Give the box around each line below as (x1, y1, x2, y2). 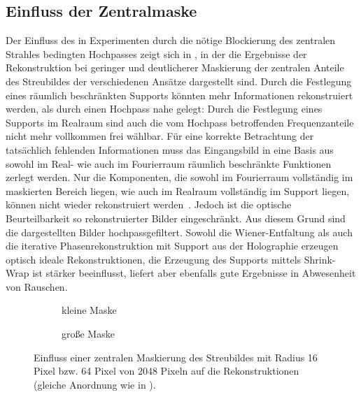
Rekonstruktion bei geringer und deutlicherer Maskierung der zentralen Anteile (6, 60, 344, 75)
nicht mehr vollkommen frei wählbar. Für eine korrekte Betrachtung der (6, 129, 314, 143)
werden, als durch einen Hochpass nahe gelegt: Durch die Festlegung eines (6, 101, 323, 116)
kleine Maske (62, 303, 117, 317)
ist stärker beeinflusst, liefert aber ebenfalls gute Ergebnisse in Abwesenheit (32, 266, 356, 280)
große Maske (62, 326, 115, 341)
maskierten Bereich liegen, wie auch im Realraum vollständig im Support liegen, (6, 183, 350, 198)
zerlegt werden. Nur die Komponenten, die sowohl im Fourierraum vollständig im (6, 170, 353, 185)
